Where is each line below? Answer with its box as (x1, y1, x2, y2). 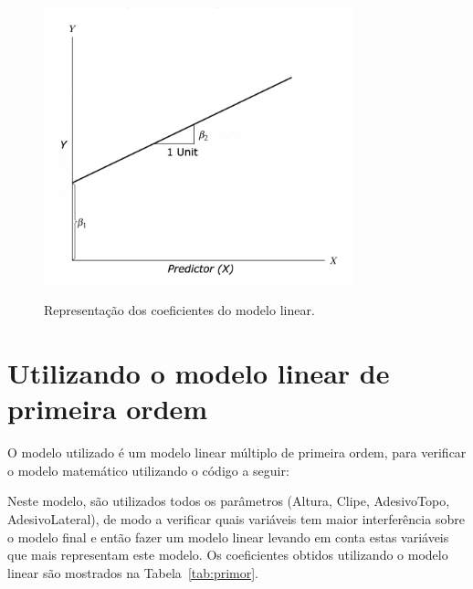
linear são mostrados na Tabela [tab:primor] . (7, 563, 259, 582)
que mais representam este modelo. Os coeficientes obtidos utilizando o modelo (7, 545, 448, 564)
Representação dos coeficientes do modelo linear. (44, 300, 315, 320)
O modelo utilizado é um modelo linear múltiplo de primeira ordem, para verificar (7, 443, 467, 462)
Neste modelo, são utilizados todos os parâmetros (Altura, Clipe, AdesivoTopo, (7, 491, 450, 510)
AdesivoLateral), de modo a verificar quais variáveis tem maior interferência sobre (7, 510, 465, 529)
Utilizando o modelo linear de (7, 354, 390, 392)
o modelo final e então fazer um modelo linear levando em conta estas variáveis (7, 527, 449, 546)
